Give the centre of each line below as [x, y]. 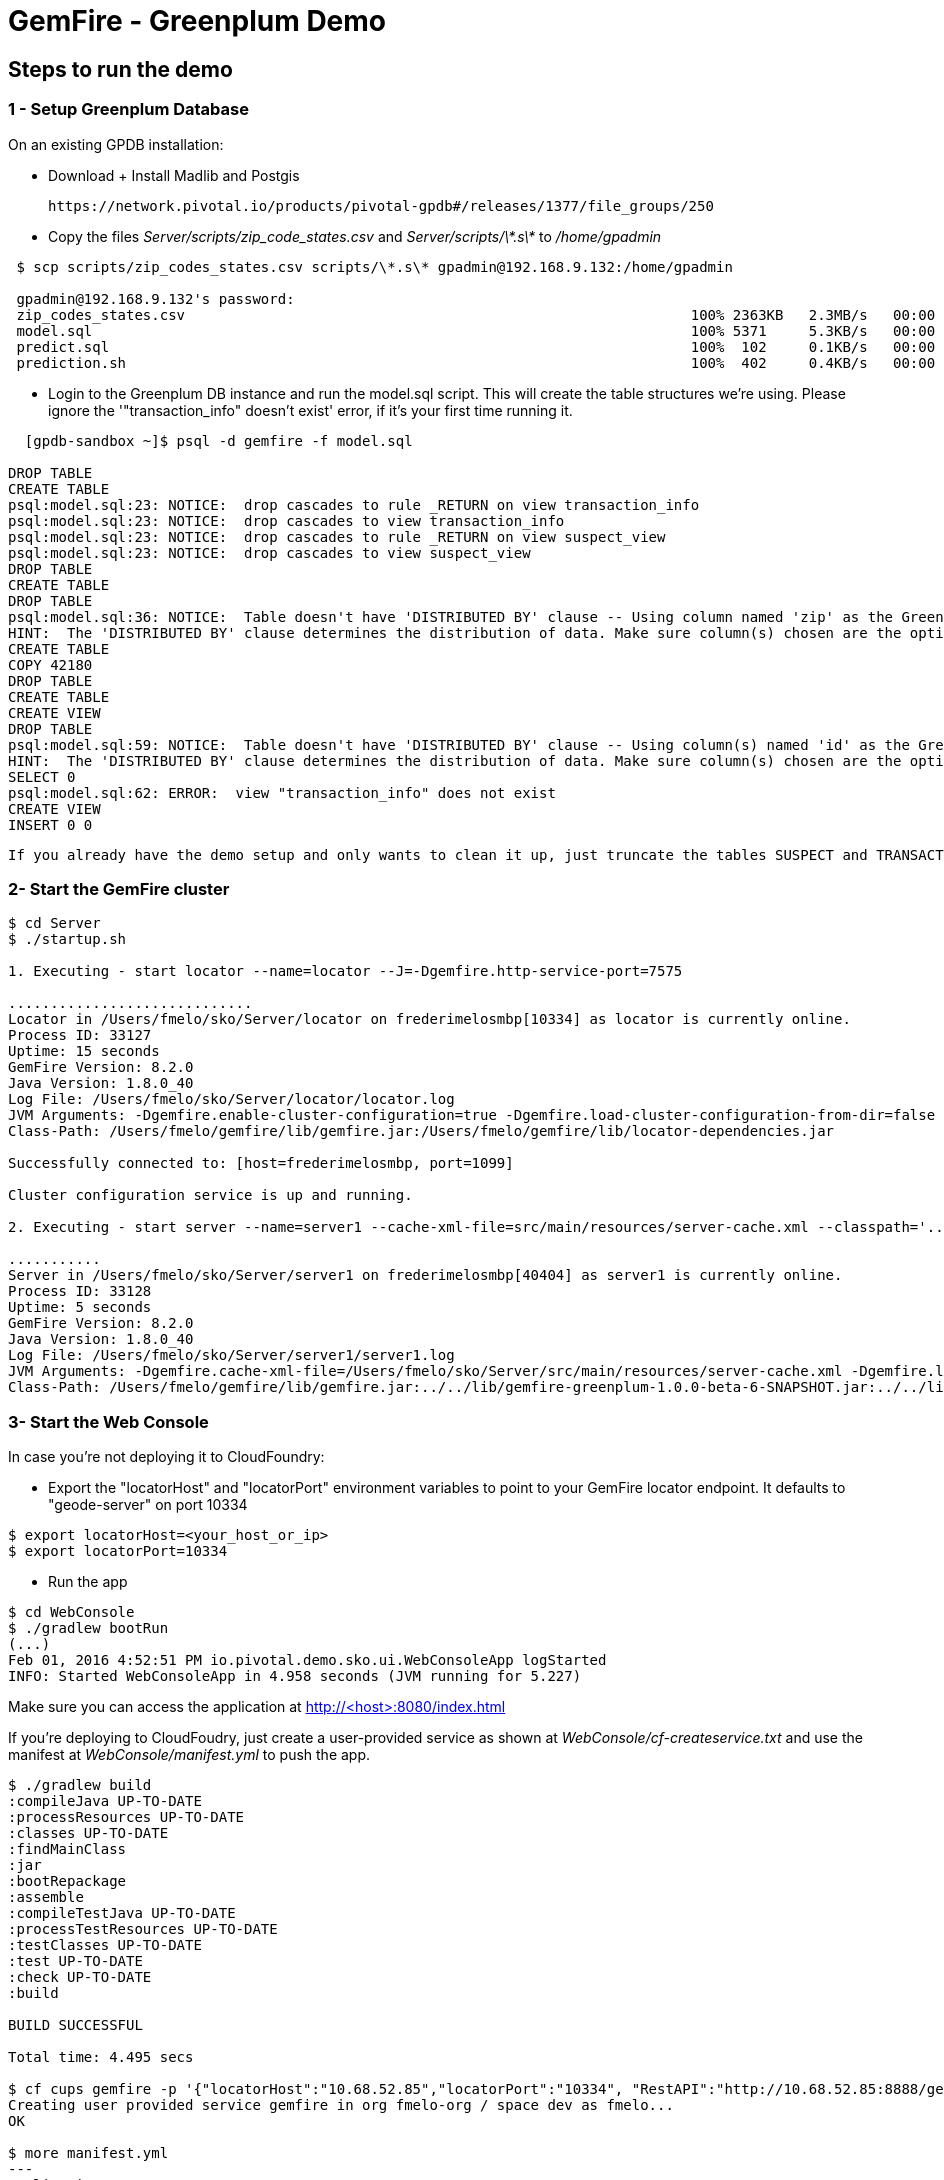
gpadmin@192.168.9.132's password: [155, 298]
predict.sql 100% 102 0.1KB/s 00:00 [476, 346]
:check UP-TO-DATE [80, 1977]
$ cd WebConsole [71, 1612]
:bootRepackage [67, 1881]
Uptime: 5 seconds [80, 1307]
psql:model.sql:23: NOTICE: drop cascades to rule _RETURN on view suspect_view [337, 536]
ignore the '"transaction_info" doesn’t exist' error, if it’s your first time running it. [310, 410]
